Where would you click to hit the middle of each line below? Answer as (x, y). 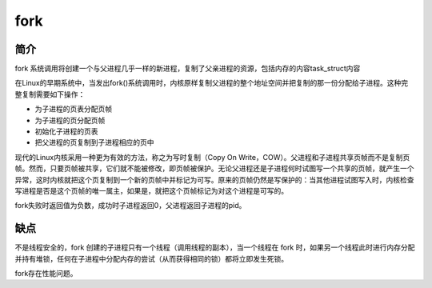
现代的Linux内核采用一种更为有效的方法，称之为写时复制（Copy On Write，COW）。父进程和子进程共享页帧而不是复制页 (212, 157)
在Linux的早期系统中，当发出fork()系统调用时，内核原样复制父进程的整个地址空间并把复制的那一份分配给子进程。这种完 (212, 83)
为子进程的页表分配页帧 (73, 109)
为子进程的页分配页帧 (70, 120)
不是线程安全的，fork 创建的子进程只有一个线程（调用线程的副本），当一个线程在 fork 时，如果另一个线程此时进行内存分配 (215, 247)
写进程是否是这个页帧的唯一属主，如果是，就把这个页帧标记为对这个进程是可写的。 (151, 190)
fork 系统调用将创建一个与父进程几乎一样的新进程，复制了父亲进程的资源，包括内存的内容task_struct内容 (188, 69)
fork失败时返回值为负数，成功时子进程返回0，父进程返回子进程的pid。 (130, 206)
